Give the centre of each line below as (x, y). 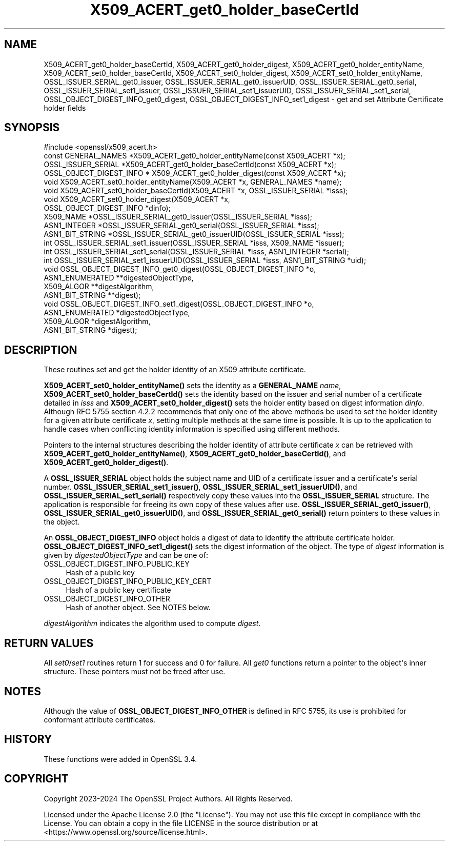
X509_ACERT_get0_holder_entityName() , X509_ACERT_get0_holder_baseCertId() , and (195, 454)
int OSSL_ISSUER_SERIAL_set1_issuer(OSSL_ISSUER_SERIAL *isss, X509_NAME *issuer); (194, 243)
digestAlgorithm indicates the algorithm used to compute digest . (152, 623)
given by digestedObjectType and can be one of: (126, 555)
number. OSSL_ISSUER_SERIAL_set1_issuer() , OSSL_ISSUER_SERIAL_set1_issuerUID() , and (200, 487)
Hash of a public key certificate (118, 590)
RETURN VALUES (49, 643)
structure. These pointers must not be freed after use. (135, 672)
